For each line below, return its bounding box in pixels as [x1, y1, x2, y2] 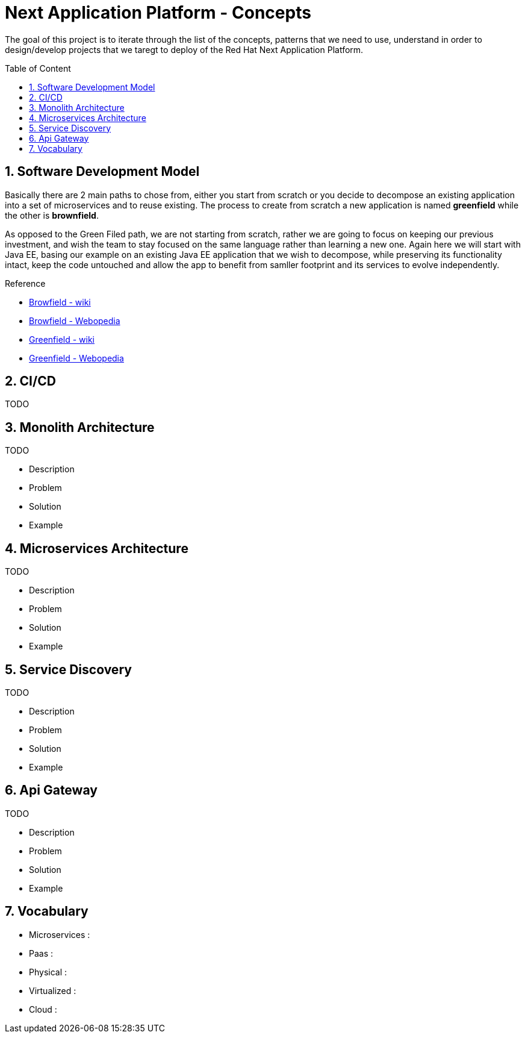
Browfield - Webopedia [29, 315, 120, 326]
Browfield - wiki [29, 296, 91, 307]
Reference [5, 278, 46, 289]
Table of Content [5, 63, 71, 73]
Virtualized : [29, 985, 76, 996]
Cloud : [29, 1004, 57, 1015]
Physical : [29, 966, 67, 977]
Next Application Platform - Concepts [5, 2, 311, 23]
